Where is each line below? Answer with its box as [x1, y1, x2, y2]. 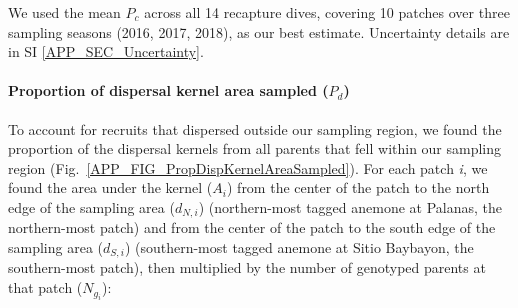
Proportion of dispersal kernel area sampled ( [8, 80, 329, 101]
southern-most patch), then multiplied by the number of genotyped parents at [8, 257, 486, 278]
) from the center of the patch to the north [226, 177, 490, 198]
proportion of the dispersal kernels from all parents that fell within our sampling [8, 138, 502, 159]
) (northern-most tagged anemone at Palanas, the [198, 196, 503, 217]
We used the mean [8, 2, 121, 22]
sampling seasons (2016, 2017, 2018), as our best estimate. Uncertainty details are [8, 21, 510, 42]
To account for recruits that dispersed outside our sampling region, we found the [8, 118, 502, 139]
